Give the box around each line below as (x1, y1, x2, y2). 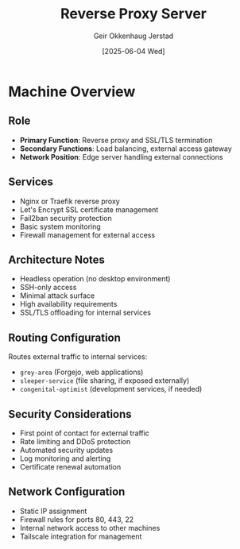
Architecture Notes (8, 253, 106, 266)
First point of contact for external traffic (19, 428, 149, 438)
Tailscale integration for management (19, 532, 142, 541)
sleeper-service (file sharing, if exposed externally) (19, 376, 190, 385)
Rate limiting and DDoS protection (19, 437, 131, 446)
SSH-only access (19, 283, 77, 292)
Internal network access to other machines (19, 523, 161, 532)
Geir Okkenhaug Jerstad (93, 31, 174, 41)
